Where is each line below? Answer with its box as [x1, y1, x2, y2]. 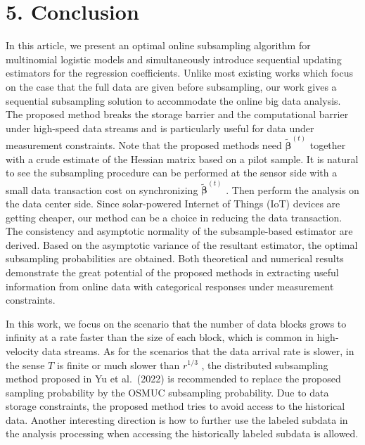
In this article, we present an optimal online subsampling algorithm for [6, 38, 311, 53]
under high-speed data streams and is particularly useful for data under [6, 120, 314, 135]
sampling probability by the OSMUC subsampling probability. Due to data [6, 385, 329, 399]
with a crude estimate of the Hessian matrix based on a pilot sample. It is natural [6, 151, 359, 166]
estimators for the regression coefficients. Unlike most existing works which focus [6, 65, 353, 80]
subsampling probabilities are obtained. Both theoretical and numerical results [6, 251, 344, 266]
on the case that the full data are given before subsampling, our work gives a [6, 79, 337, 93]
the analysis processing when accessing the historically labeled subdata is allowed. [6, 426, 359, 441]
